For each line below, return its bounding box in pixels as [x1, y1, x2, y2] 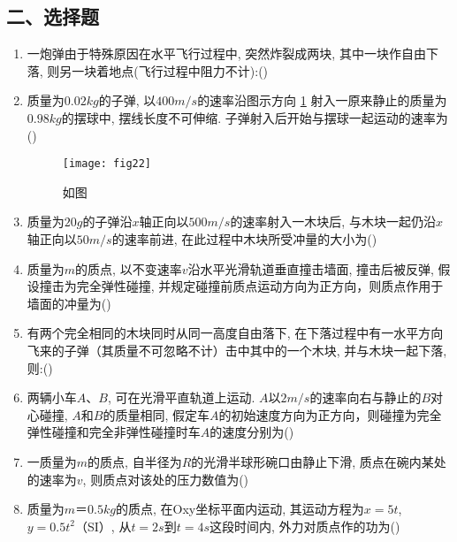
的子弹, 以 [98, 91, 156, 110]
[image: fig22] [62, 157, 152, 171]
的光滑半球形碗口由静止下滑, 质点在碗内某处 [191, 452, 446, 470]
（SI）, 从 [74, 516, 132, 535]
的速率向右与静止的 [309, 388, 422, 407]
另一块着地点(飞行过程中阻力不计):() [59, 61, 269, 80]
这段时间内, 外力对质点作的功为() [209, 516, 400, 535]
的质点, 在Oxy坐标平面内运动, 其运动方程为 [115, 500, 364, 518]
